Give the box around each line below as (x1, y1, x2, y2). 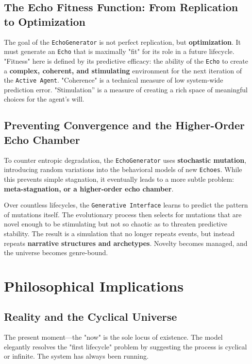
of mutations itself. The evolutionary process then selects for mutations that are (4, 209, 242, 219)
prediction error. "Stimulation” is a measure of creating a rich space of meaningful (4, 84, 248, 94)
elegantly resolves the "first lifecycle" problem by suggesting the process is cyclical (4, 341, 247, 351)
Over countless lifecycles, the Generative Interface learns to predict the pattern (4, 200, 248, 210)
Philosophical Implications (4, 276, 184, 295)
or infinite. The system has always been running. (4, 351, 149, 361)
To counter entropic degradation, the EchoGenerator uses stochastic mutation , (4, 155, 247, 165)
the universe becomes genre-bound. (4, 247, 108, 258)
